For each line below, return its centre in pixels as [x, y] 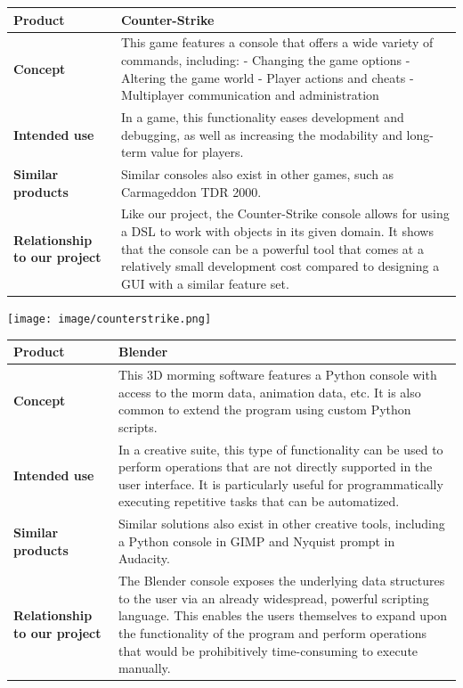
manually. [144, 668]
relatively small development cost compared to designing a [280, 266]
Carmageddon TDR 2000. [191, 191]
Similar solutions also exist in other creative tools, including [281, 524]
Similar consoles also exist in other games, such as [257, 174]
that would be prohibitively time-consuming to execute [268, 650]
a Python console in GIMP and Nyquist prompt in [256, 541]
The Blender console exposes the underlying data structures [281, 581]
